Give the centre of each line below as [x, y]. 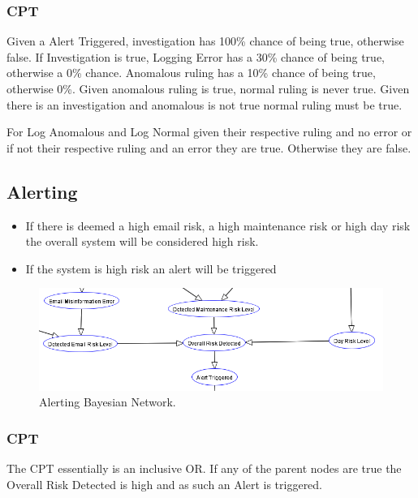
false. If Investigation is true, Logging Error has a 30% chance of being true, [196, 56]
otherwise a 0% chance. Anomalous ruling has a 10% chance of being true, [191, 73]
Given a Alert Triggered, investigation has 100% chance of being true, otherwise [205, 41]
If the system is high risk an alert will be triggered [151, 268]
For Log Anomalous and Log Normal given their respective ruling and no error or [209, 132]
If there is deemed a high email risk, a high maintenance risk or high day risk [218, 225]
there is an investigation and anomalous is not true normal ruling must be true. [205, 104]
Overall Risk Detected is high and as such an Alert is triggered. [165, 484]
